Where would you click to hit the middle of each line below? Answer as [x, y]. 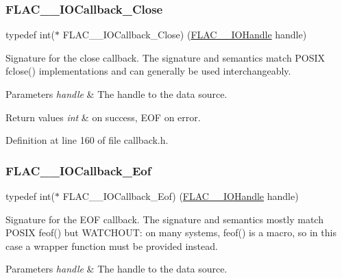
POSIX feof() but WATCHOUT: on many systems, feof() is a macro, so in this [171, 232]
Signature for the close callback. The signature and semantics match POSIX [166, 57]
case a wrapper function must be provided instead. [112, 245]
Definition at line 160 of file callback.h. [87, 140]
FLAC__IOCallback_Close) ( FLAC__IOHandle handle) [185, 35]
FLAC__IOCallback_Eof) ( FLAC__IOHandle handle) [181, 196]
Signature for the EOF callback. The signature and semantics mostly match [164, 219]
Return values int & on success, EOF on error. [103, 117]
